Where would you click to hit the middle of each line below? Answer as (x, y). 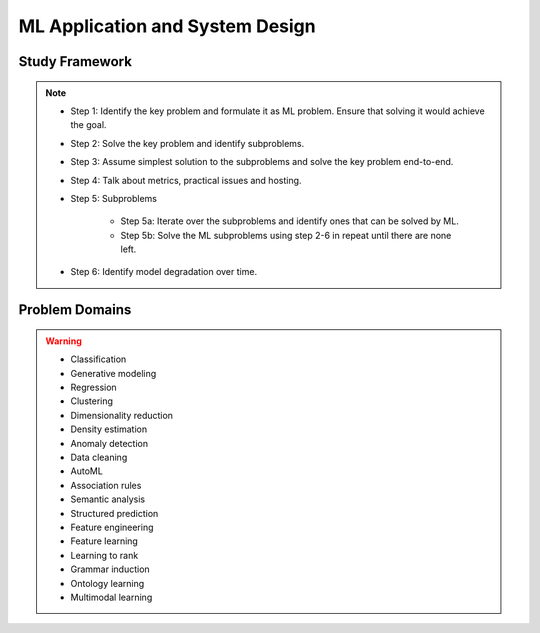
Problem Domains (75, 310)
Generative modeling (113, 373)
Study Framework (75, 61)
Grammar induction (110, 569)
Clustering (92, 401)
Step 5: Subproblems (113, 198)
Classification (98, 359)
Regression (93, 387)
